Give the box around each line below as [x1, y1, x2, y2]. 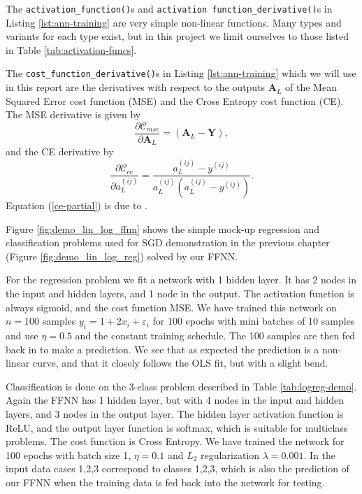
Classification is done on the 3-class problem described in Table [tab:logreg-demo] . [6, 379, 357, 393]
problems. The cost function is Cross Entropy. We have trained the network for [6, 434, 345, 449]
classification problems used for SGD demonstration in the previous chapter [6, 235, 330, 250]
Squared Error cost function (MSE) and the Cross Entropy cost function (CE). [6, 93, 344, 108]
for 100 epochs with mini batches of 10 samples [152, 313, 355, 328]
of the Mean [285, 80, 337, 94]
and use [6, 328, 38, 343]
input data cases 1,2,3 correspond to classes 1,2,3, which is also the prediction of [6, 461, 349, 476]
